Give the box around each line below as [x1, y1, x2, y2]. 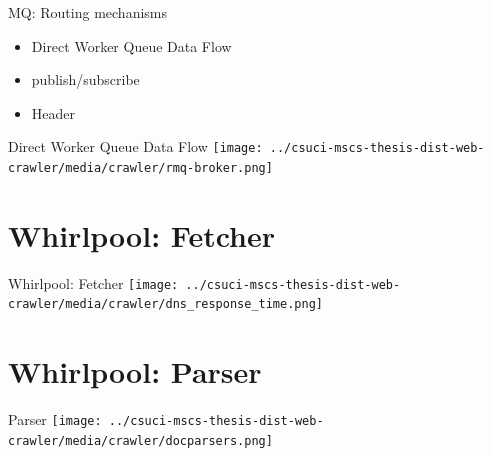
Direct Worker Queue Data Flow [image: [8, 136, 263, 157]
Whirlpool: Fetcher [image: [8, 272, 179, 293]
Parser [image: [8, 409, 102, 430]
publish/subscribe [31, 69, 140, 90]
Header [31, 102, 76, 123]
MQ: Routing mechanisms [8, 2, 168, 22]
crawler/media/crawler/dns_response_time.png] [8, 297, 323, 312]
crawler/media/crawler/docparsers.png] [8, 433, 273, 448]
